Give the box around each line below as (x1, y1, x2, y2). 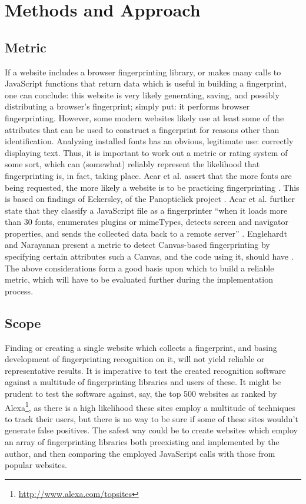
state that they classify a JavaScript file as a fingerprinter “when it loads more (5, 204, 288, 216)
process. (5, 284, 34, 297)
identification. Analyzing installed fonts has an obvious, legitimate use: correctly (5, 135, 294, 147)
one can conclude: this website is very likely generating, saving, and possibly (5, 88, 280, 101)
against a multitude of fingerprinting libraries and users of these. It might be (5, 376, 281, 388)
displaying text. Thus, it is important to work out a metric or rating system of (5, 146, 288, 158)
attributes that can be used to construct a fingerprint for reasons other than (5, 123, 280, 135)
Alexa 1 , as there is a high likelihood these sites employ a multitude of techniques (5, 399, 295, 413)
